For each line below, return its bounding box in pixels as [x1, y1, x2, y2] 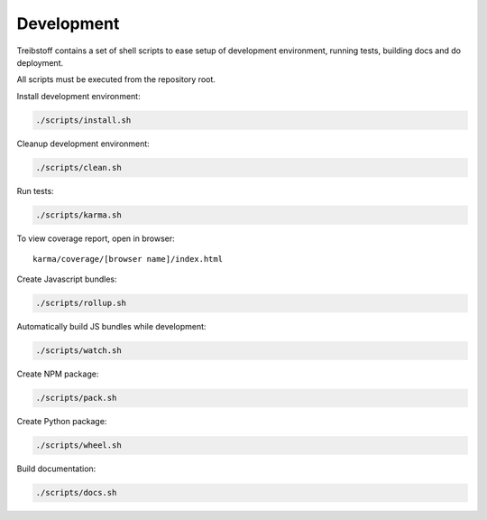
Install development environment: [16, 90, 141, 101]
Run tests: [16, 185, 54, 196]
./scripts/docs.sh [35, 487, 117, 498]
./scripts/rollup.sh [35, 298, 126, 309]
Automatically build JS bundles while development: [16, 321, 207, 332]
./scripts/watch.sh [35, 346, 122, 356]
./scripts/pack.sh [35, 393, 117, 404]
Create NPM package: [16, 368, 99, 379]
